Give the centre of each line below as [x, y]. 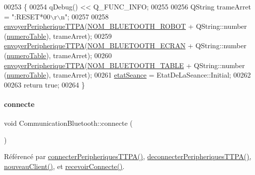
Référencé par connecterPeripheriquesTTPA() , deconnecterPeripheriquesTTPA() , [128, 156]
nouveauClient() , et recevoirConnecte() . [64, 166]
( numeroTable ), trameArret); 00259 [58, 36]
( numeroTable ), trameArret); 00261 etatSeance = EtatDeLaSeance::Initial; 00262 [127, 75]
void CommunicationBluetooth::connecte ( [68, 123]
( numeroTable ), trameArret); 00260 [58, 55]
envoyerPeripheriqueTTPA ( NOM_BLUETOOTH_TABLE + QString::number [125, 65]
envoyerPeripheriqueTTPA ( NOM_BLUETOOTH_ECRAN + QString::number [125, 45]
